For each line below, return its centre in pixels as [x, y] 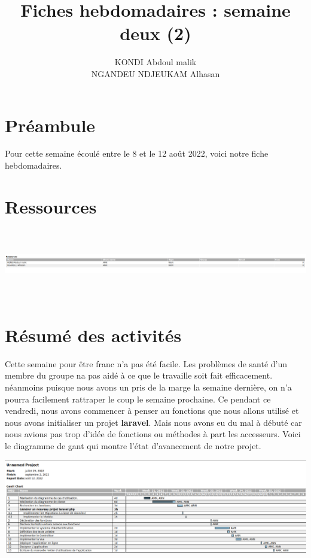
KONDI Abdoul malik [155, 62]
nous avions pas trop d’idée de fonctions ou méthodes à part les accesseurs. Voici [153, 434]
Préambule [50, 125]
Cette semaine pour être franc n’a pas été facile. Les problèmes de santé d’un [146, 363]
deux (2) [155, 33]
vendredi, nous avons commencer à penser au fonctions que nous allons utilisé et [152, 411]
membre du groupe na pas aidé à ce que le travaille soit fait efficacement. [139, 375]
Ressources [51, 206]
